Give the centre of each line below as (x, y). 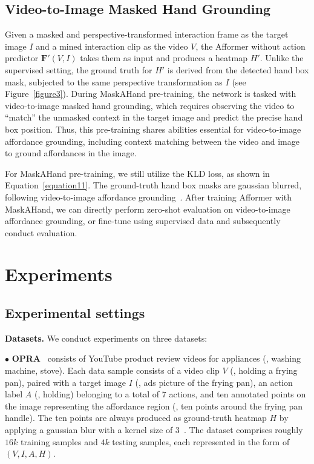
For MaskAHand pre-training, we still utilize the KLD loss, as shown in (137, 173)
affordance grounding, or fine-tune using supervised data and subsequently (143, 221)
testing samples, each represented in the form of (201, 441)
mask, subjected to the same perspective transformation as (114, 81)
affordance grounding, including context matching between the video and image (152, 141)
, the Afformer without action (250, 46)
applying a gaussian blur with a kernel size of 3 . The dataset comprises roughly (154, 430)
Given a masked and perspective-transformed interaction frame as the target (147, 34)
